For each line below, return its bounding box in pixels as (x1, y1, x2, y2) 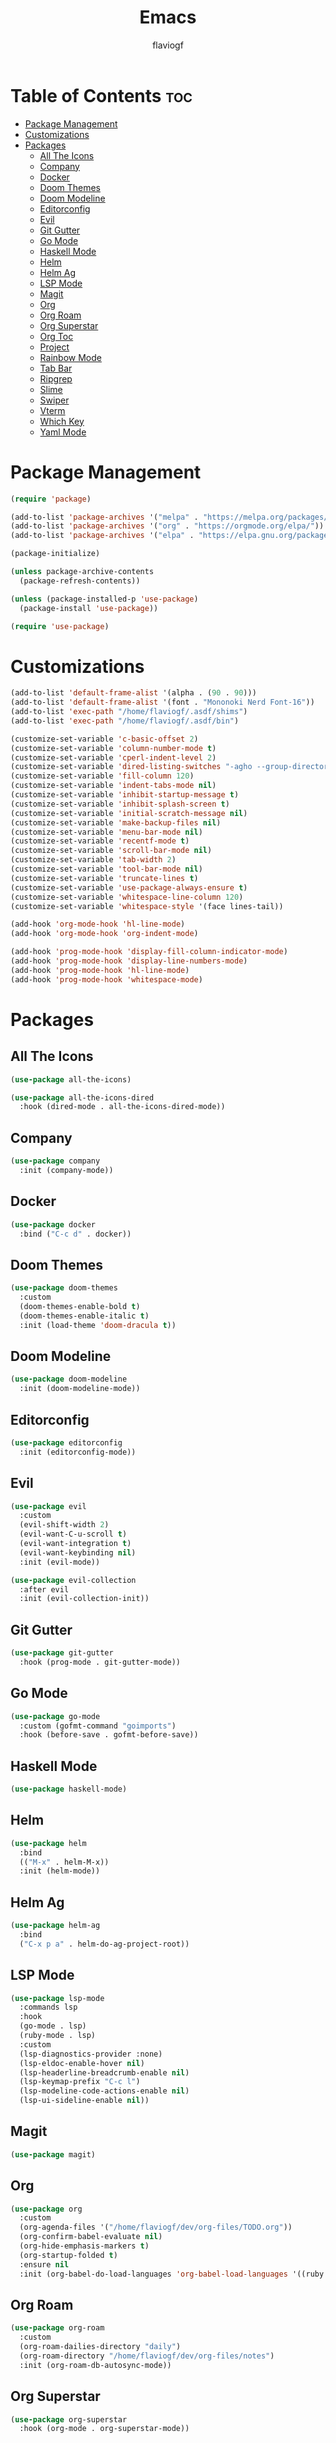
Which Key (39, 415, 85, 427)
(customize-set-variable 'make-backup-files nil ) (10, 817, 222, 828)
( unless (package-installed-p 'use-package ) (10, 594, 199, 604)
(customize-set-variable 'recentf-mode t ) (10, 836, 190, 846)
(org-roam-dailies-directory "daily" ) (19, 2342, 182, 2352)
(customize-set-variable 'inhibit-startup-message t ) (10, 790, 240, 800)
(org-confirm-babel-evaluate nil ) (19, 2232, 163, 2242)
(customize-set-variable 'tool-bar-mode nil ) (10, 864, 203, 875)
